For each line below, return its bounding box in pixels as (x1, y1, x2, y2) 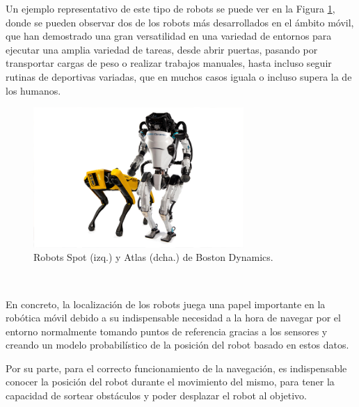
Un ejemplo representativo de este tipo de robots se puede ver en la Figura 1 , (6, 1, 335, 15)
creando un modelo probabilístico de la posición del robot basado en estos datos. (6, 337, 349, 352)
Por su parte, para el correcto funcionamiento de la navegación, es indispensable (6, 360, 347, 375)
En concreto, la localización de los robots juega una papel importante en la (6, 296, 326, 311)
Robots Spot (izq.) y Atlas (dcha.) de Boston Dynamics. (33, 250, 273, 264)
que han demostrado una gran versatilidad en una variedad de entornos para (6, 29, 332, 43)
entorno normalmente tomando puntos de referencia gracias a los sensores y (6, 324, 328, 338)
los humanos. (6, 83, 61, 97)
